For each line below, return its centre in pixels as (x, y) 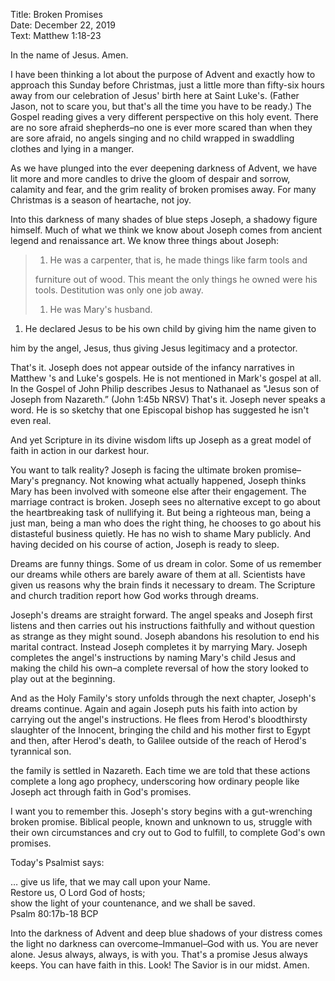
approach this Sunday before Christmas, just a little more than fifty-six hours (167, 85)
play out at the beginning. (63, 678)
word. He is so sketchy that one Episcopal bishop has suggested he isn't (160, 410)
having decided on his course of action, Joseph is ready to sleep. (145, 544)
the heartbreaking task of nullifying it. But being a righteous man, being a (161, 512)
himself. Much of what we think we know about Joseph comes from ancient (166, 230)
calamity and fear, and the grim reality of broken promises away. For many (163, 189)
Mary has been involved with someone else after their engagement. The (158, 491)
